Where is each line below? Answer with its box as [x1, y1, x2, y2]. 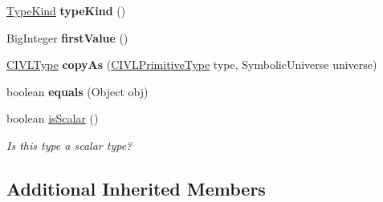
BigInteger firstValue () [6, 29, 128, 46]
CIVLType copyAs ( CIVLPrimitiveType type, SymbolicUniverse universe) [6, 56, 377, 73]
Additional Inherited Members [6, 176, 266, 200]
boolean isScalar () [6, 110, 99, 127]
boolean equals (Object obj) [6, 83, 149, 99]
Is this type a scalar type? [6, 136, 132, 153]
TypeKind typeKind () [6, 2, 126, 18]
